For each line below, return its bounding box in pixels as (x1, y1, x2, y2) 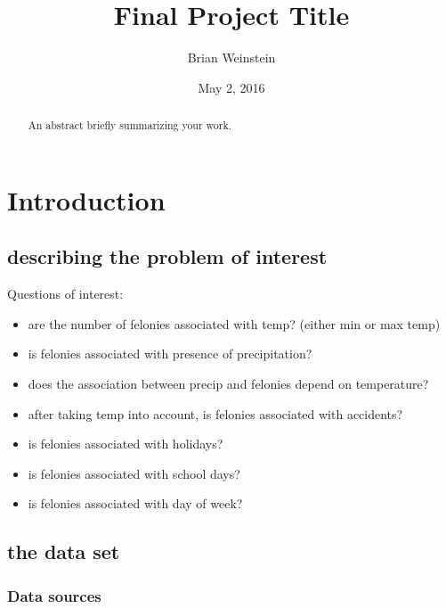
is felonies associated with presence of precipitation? (28, 344, 312, 363)
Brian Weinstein (187, 48, 276, 67)
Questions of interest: (7, 284, 124, 303)
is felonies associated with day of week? (28, 494, 243, 513)
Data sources (7, 584, 101, 606)
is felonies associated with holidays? (28, 434, 223, 453)
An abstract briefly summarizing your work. (28, 118, 232, 133)
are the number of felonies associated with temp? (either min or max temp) (28, 314, 441, 333)
